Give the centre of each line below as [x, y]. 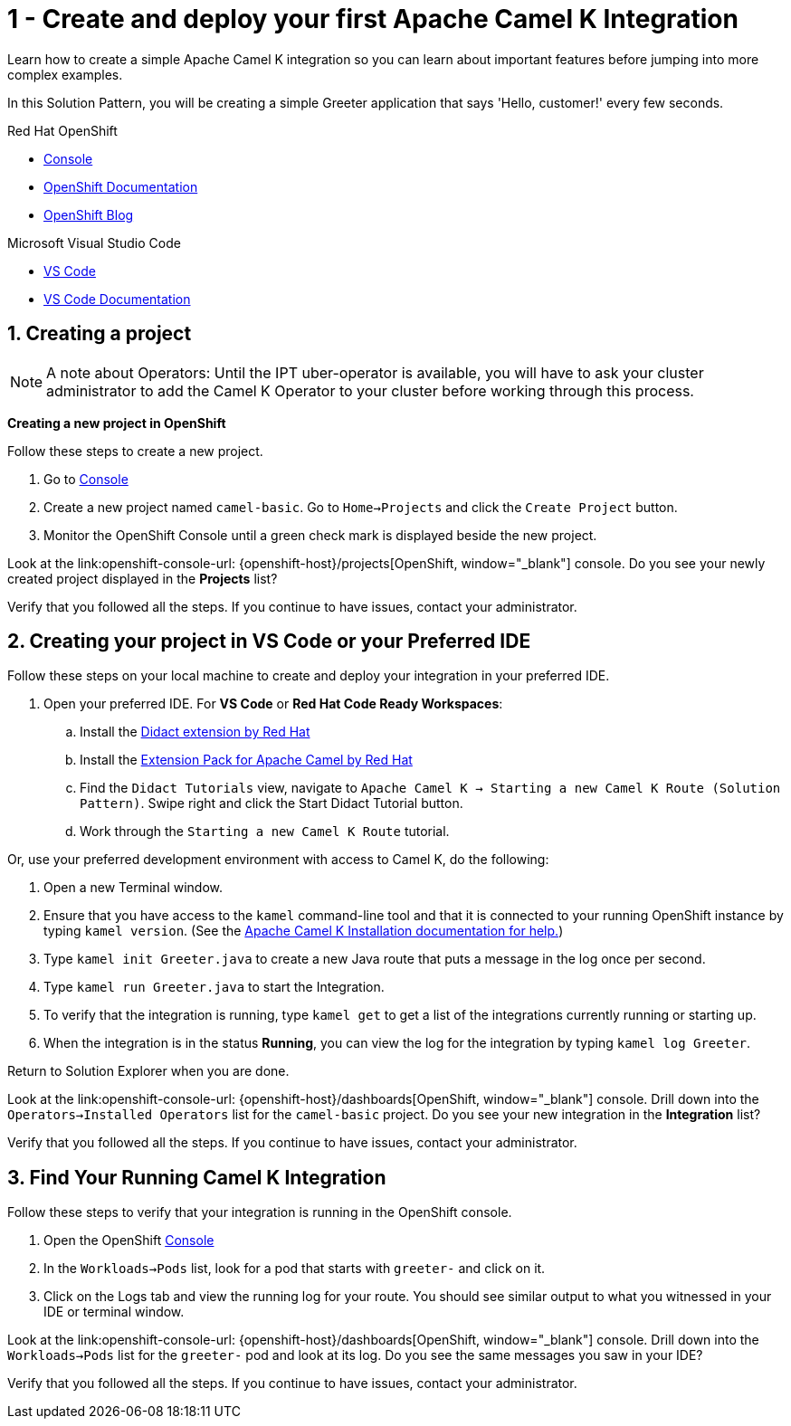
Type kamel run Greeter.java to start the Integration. [214, 987]
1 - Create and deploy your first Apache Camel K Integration [373, 19]
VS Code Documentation [117, 299]
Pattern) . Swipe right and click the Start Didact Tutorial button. [272, 803]
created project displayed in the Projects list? [143, 578]
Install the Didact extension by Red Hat [195, 732]
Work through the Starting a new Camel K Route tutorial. [265, 832]
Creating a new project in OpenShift [117, 423]
